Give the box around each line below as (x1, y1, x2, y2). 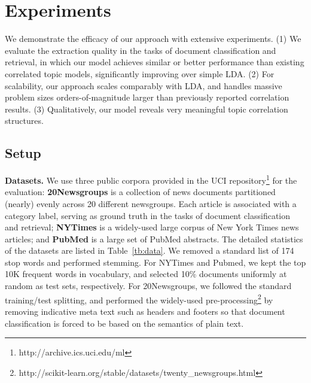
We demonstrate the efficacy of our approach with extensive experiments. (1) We (5, 32, 301, 45)
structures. (5, 114, 44, 127)
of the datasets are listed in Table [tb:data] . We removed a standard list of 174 (5, 244, 294, 257)
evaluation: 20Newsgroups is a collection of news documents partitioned (5, 186, 276, 198)
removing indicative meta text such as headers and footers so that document (5, 305, 285, 317)
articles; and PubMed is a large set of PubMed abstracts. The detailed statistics (5, 232, 303, 245)
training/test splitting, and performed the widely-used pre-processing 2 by (5, 291, 273, 306)
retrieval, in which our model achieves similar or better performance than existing (5, 56, 304, 68)
